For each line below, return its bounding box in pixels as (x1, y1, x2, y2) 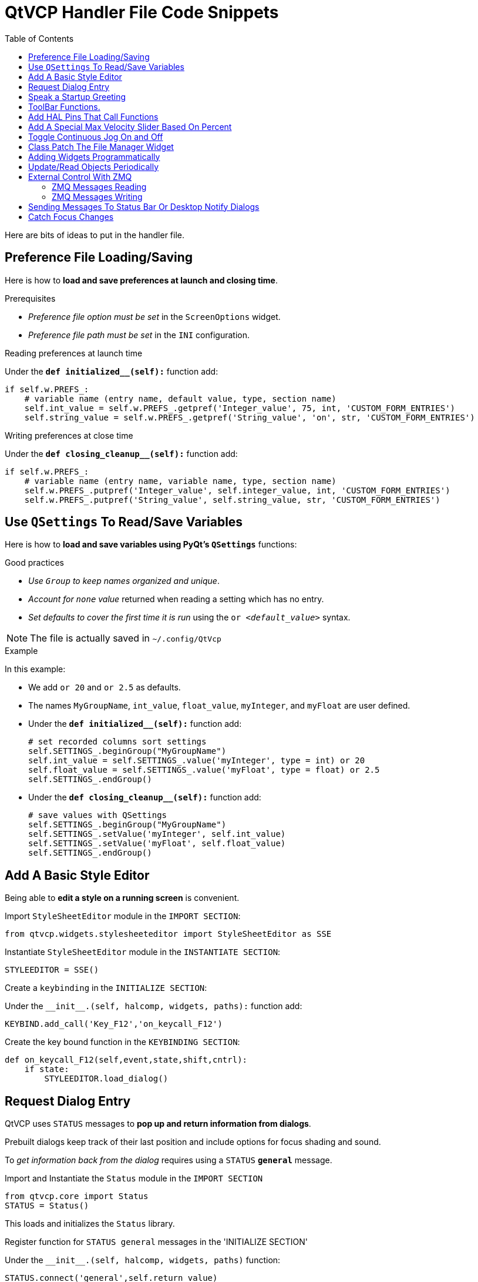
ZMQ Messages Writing (52, 191, 143, 202)
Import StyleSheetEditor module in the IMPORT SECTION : (5, 911, 241, 922)
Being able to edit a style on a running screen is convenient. (5, 893, 240, 903)
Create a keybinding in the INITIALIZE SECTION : (5, 983, 207, 993)
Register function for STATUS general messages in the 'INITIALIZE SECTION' (5, 1237, 308, 1247)
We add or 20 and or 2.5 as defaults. (28, 682, 181, 693)
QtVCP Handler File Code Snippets (5, 2, 279, 22)
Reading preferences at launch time (5, 348, 143, 358)
